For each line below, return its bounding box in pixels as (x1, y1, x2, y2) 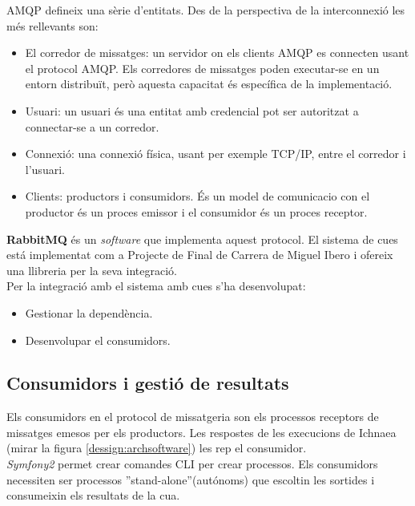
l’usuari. (25, 160, 65, 177)
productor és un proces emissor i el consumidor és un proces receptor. (25, 203, 368, 220)
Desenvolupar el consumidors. (25, 331, 171, 348)
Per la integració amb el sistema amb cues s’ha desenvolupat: (6, 277, 306, 294)
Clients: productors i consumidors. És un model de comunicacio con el (25, 188, 370, 204)
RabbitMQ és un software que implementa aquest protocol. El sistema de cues (6, 230, 398, 247)
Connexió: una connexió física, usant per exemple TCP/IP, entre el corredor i (25, 145, 406, 162)
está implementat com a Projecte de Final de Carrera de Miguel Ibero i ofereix (6, 246, 393, 263)
